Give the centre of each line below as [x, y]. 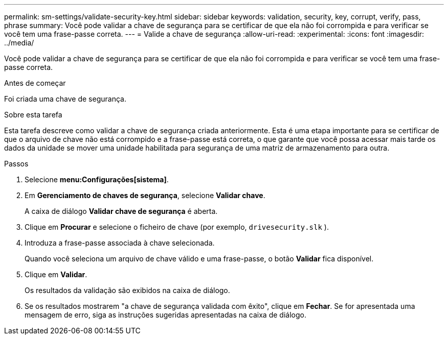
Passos [16, 164]
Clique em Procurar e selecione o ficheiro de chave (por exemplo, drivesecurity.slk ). [177, 227]
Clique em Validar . [56, 274]
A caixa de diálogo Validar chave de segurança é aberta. [121, 211]
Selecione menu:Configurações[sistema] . [97, 179]
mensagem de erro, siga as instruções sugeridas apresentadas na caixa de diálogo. [165, 315]
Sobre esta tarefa [33, 115]
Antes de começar [35, 83]
